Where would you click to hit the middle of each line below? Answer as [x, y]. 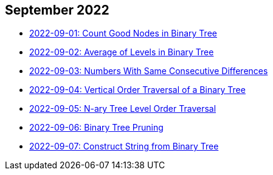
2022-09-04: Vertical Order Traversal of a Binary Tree [137, 90]
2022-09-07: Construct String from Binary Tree [124, 146]
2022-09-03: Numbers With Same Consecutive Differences [149, 71]
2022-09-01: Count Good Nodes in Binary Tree [123, 33]
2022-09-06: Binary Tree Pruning [96, 128]
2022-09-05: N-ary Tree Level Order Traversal [123, 109]
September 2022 [57, 10]
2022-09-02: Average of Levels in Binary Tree [122, 52]
